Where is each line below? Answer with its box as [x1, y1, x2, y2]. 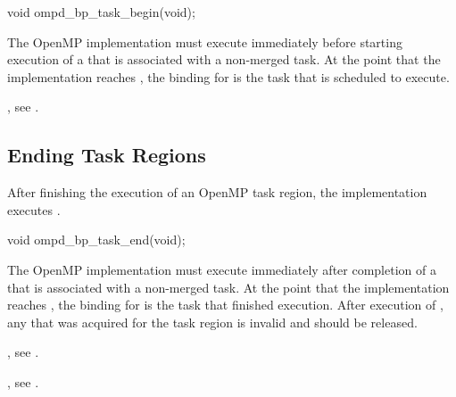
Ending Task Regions [7, 141, 206, 169]
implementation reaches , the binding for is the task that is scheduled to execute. [7, 67, 450, 86]
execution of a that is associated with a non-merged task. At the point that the [7, 50, 441, 69]
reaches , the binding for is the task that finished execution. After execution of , [7, 295, 444, 314]
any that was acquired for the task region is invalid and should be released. [7, 312, 418, 331]
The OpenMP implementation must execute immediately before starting [7, 32, 402, 51]
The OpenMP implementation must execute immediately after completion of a [7, 260, 436, 278]
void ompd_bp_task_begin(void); [7, 3, 195, 21]
